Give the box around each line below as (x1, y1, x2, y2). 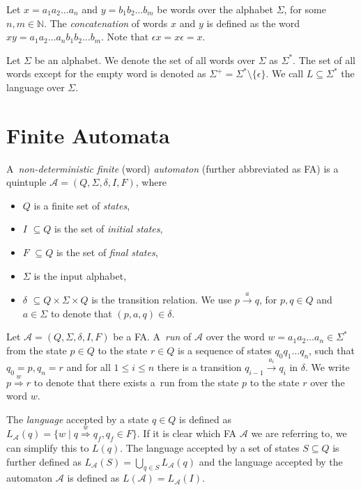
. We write (305, 360, 350, 374)
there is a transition (157, 360, 242, 374)
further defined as (6, 454, 82, 468)
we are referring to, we (251, 426, 347, 441)
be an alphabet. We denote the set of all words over (34, 52, 256, 67)
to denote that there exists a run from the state (33, 374, 239, 389)
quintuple (6, 175, 47, 189)
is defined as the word (206, 15, 300, 30)
